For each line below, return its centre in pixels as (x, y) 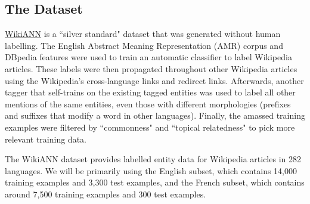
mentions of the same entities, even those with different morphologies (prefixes (148, 103)
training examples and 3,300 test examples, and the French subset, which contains (155, 182)
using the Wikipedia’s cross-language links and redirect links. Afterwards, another (154, 80)
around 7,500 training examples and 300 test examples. (106, 194)
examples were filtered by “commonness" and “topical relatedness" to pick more (150, 127)
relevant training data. (46, 139)
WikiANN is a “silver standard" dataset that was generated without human (143, 34)
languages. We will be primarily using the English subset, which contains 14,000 (151, 170)
